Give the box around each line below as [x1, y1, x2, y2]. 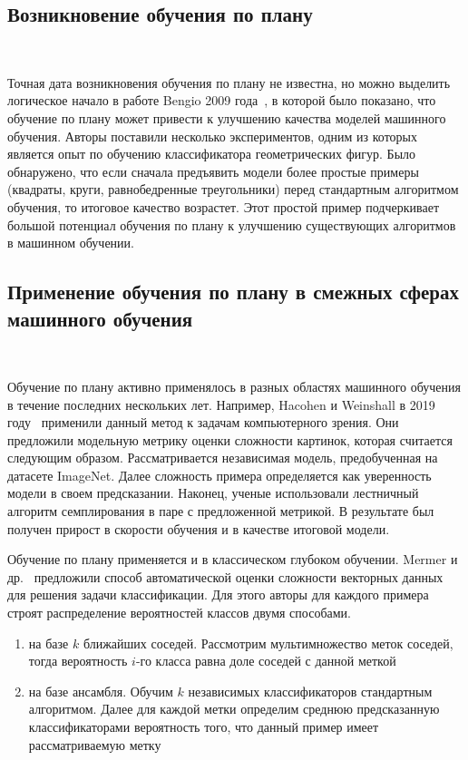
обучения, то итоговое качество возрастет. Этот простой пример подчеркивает [7, 197, 439, 216]
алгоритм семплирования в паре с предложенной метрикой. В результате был [7, 502, 434, 521]
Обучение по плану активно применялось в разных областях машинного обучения [7, 376, 461, 395]
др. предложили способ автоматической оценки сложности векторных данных [7, 567, 444, 586]
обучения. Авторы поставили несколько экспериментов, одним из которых [7, 126, 417, 145]
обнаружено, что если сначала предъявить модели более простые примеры [7, 161, 419, 180]
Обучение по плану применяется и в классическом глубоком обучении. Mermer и [7, 550, 458, 569]
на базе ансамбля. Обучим [28, 681, 173, 700]
